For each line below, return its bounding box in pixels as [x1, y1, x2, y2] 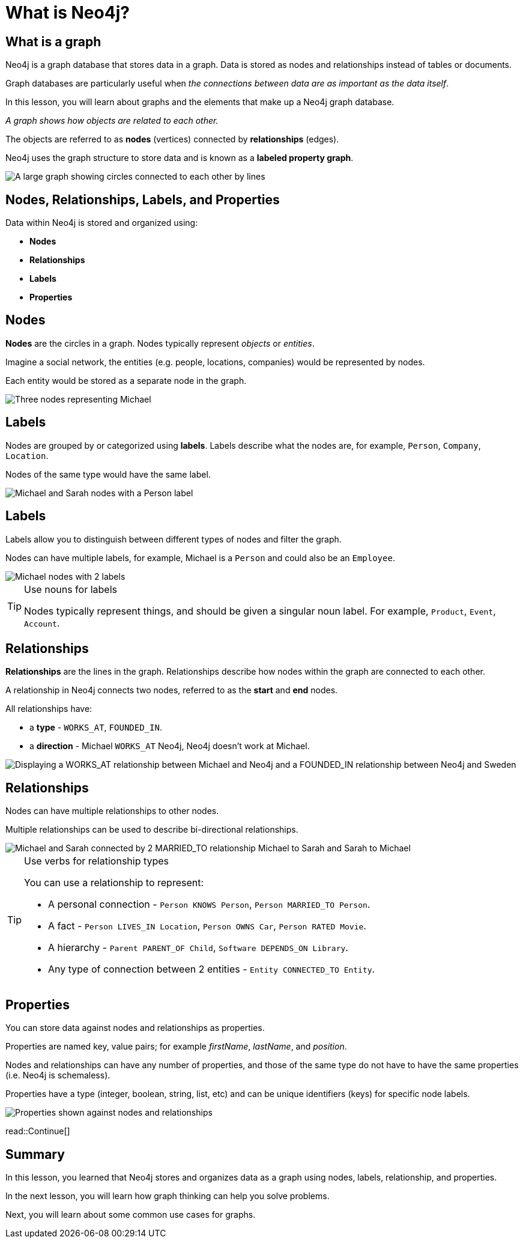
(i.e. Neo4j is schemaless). [5, 1070, 110, 1081]
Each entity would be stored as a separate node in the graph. [5, 375, 247, 386]
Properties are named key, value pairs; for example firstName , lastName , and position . [5, 1041, 347, 1052]
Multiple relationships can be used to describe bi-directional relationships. [5, 824, 298, 835]
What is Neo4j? [5, 2, 130, 23]
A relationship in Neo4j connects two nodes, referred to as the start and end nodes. [5, 685, 338, 696]
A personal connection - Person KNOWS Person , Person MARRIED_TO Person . [48, 898, 370, 911]
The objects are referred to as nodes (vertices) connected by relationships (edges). [5, 134, 339, 145]
